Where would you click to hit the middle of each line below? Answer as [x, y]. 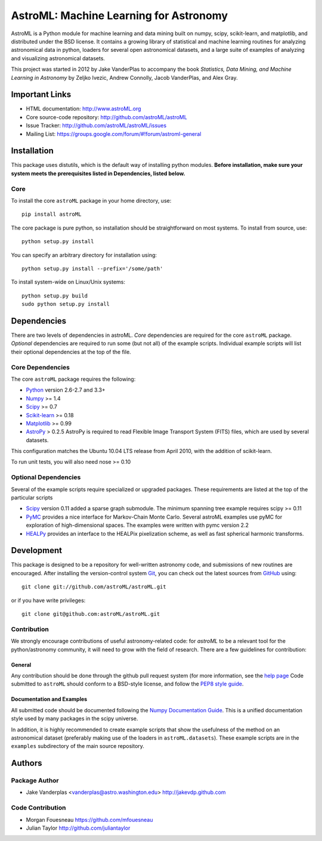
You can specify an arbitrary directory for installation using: [84, 255]
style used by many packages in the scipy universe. [75, 719]
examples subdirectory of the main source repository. [78, 746]
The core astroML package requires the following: [73, 379]
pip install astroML [52, 214]
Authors [27, 763]
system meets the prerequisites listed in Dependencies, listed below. [98, 173]
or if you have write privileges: [48, 600]
